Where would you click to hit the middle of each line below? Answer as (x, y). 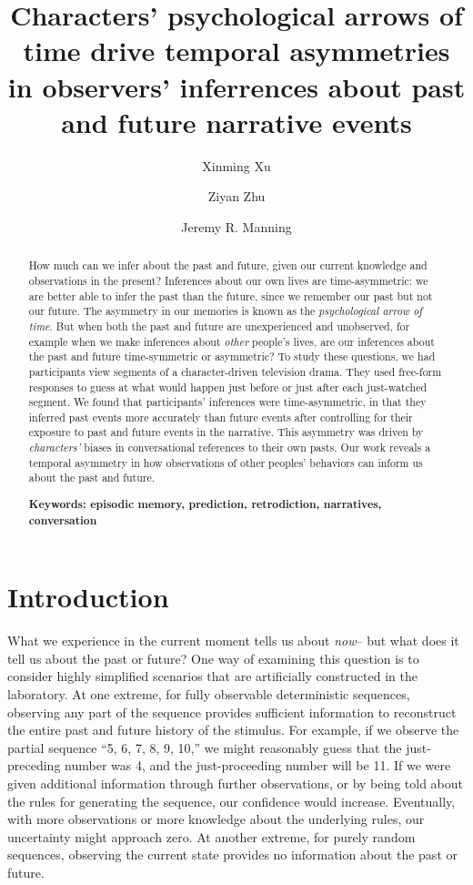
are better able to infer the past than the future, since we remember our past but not (231, 295)
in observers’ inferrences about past (236, 86)
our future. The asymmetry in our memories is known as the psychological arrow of (225, 311)
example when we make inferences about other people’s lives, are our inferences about (231, 341)
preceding (34, 765)
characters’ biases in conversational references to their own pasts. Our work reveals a (230, 448)
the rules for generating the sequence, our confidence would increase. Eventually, (231, 801)
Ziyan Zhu (236, 196)
